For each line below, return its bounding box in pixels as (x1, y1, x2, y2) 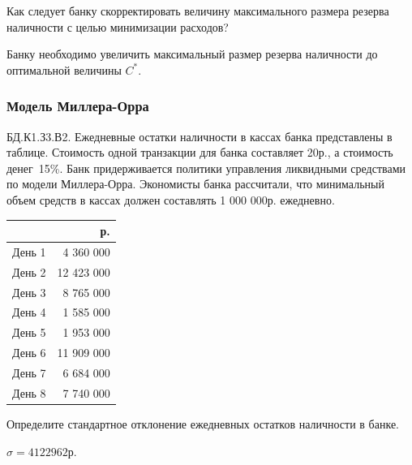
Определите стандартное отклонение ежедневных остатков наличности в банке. (6, 415, 399, 432)
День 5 (12, 324, 46, 341)
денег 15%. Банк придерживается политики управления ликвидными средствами (6, 159, 406, 176)
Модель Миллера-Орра (6, 96, 149, 116)
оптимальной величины (6, 61, 122, 78)
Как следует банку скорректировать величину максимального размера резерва (6, 2, 389, 19)
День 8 (12, 384, 46, 401)
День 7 (12, 364, 46, 381)
